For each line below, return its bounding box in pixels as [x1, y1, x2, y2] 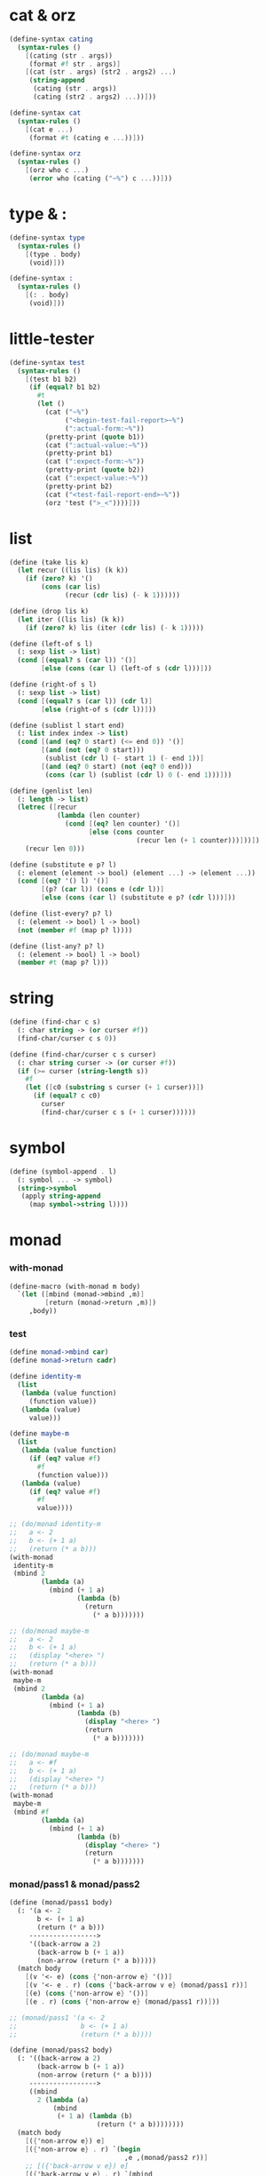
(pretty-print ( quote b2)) [44, 465, 145, 475]
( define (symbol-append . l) [9, 1167, 117, 1176]
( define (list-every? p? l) [9, 909, 114, 918]
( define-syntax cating [9, 35, 93, 44]
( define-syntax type [9, 233, 86, 242]
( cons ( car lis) [41, 582, 101, 591]
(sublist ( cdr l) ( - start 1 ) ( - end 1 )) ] [44, 754, 204, 763]
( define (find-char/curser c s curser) [9, 1049, 157, 1059]
